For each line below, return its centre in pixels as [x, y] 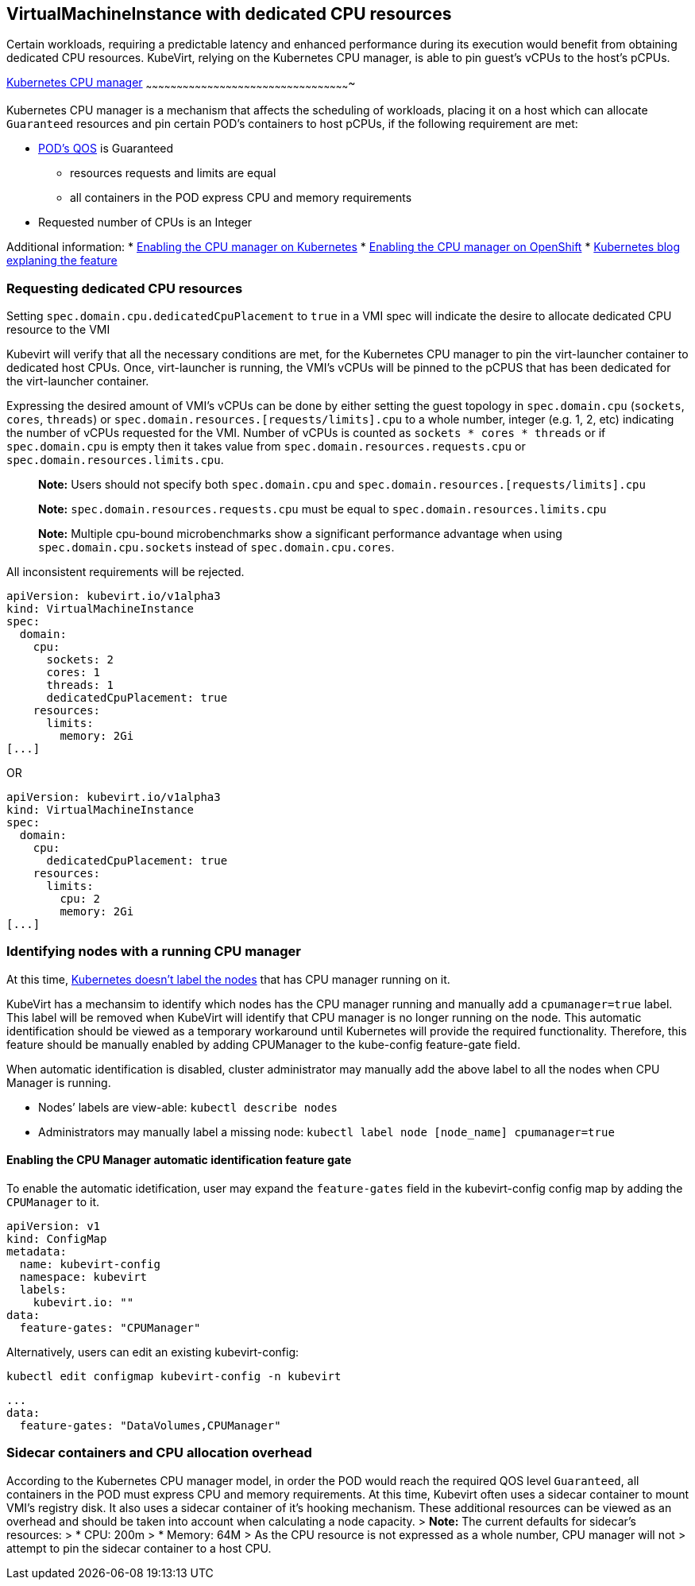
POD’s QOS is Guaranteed [106, 149]
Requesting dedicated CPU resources [125, 288]
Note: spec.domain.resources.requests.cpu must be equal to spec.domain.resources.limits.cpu [322, 509]
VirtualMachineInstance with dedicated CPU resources [229, 14]
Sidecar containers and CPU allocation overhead [159, 1453]
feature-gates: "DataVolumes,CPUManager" [150, 1425]
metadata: [37, 1251]
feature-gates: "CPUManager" [110, 1327]
